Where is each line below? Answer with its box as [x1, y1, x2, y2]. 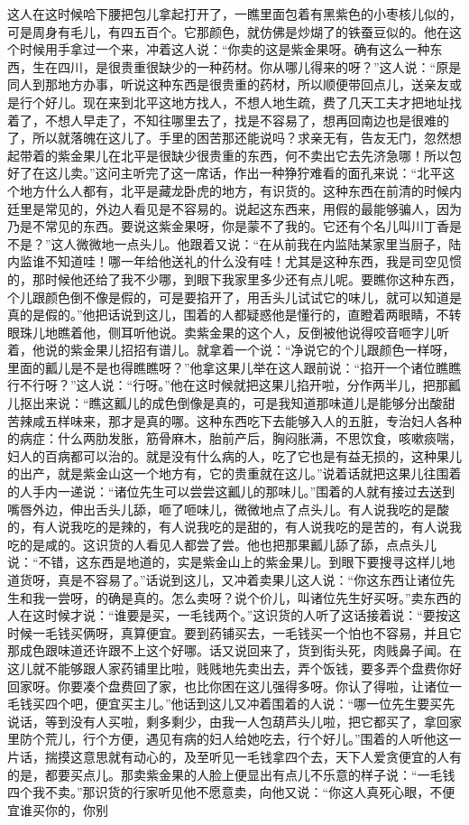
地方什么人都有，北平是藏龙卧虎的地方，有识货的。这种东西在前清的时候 [19, 181, 449, 199]
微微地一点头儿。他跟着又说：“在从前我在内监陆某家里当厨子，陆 [76, 234, 462, 253]
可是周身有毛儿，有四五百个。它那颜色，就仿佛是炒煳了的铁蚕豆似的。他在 [7, 22, 449, 41]
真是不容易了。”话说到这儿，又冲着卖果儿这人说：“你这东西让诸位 [57, 570, 443, 589]
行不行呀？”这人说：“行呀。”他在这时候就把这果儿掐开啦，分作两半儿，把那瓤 [7, 375, 461, 394]
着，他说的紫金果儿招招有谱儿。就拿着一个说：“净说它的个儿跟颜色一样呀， [7, 340, 455, 359]
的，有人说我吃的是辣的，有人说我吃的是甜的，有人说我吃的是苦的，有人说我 [7, 517, 462, 536]
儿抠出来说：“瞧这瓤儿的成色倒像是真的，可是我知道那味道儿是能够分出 [7, 394, 430, 412]
